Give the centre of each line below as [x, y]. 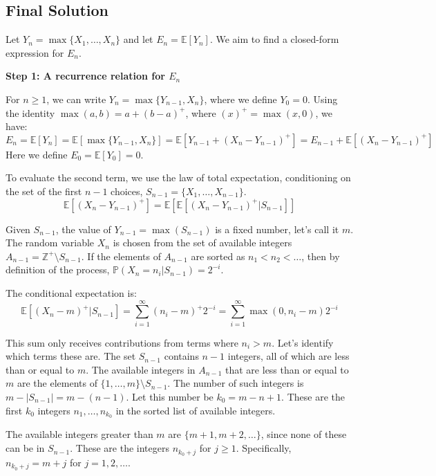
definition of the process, [58, 269]
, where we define [240, 99]
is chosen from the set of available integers [202, 242]
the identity [30, 112]
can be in [25, 448]
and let [138, 39]
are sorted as [218, 256]
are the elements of [57, 383]
